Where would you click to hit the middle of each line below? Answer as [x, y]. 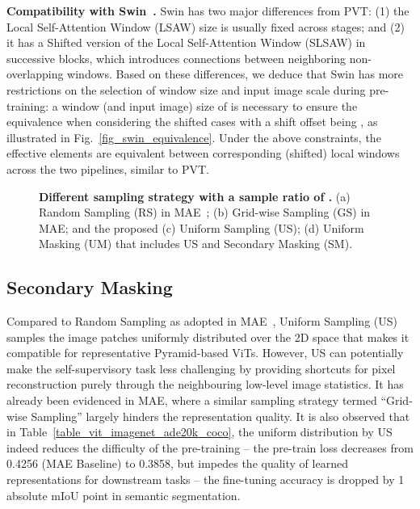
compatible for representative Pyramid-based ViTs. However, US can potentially [205, 353]
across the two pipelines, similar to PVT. [108, 168]
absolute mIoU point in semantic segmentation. [124, 495]
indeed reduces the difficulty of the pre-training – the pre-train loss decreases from [210, 447]
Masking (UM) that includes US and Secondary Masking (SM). [196, 244]
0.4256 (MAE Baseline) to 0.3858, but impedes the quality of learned [177, 463]
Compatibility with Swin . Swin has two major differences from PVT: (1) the [208, 11]
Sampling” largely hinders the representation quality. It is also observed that [220, 416]
